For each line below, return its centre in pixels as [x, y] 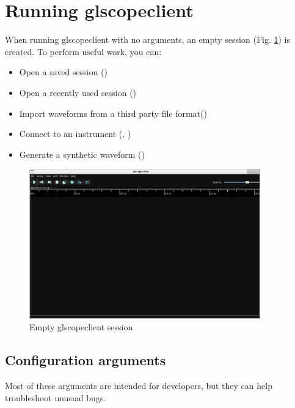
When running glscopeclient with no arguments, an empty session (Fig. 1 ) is [148, 39]
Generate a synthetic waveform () [82, 154]
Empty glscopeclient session [81, 327]
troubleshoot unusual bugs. [56, 397]
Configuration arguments [86, 360]
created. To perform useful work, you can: [83, 51]
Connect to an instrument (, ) [75, 134]
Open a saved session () [63, 72]
